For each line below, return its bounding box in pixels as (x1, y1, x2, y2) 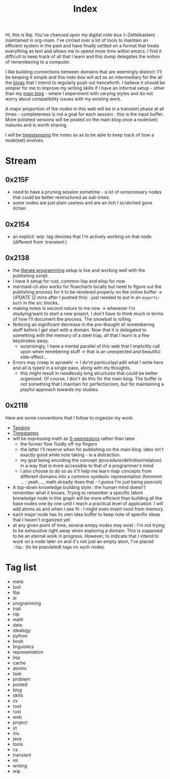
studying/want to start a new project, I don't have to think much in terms (12, 310, 164, 317)
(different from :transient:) (12, 239, 67, 245)
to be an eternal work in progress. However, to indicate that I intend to (12, 533, 159, 539)
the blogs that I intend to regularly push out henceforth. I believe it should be (5, 80, 165, 86)
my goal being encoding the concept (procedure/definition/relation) (20, 457, 162, 463)
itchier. (12, 205, 27, 212)
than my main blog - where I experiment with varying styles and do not (5, 90, 153, 97)
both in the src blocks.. (12, 299, 60, 306)
